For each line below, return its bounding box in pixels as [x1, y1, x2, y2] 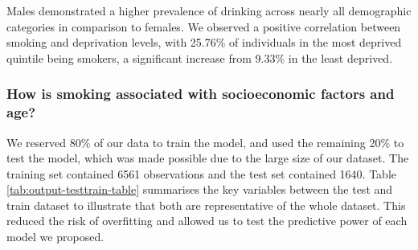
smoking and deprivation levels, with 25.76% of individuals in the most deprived [6, 34, 402, 51]
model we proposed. [6, 228, 104, 245]
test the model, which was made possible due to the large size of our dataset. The [6, 150, 409, 166]
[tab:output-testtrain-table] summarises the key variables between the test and [6, 181, 393, 198]
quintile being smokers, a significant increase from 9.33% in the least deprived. [6, 49, 393, 66]
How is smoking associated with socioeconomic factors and [6, 84, 395, 104]
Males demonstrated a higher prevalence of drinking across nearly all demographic [6, 2, 412, 18]
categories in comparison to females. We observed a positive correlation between [6, 18, 401, 35]
